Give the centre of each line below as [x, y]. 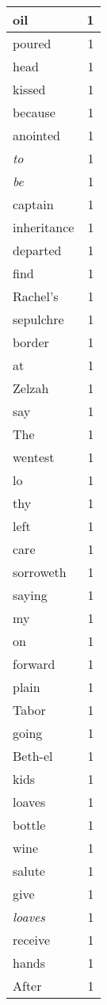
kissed [29, 89]
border [31, 342]
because [34, 112]
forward [34, 664]
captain [33, 204]
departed [37, 250]
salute [29, 871]
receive [32, 940]
